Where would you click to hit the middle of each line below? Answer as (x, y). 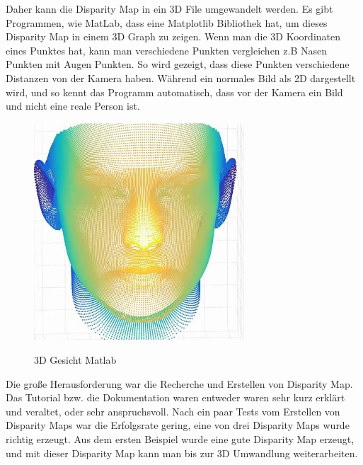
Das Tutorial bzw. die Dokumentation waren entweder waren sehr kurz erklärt (175, 397)
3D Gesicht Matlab (75, 360)
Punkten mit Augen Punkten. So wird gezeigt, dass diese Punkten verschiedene (178, 64)
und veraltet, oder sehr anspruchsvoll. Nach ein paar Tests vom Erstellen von (173, 411)
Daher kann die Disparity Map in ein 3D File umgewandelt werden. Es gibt (169, 8)
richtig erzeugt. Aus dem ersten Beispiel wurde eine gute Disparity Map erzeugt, (180, 439)
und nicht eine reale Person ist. (73, 106)
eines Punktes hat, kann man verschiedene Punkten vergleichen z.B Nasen (167, 50)
